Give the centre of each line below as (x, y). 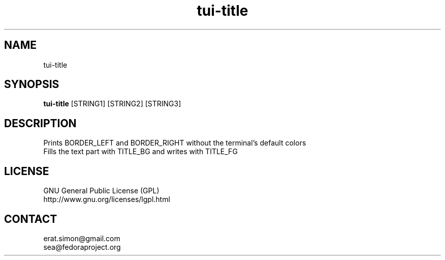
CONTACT (31, 219)
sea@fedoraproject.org (82, 247)
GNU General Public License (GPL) (101, 191)
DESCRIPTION (40, 123)
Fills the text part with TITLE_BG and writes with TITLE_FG (140, 152)
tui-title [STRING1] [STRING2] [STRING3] (112, 104)
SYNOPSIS (32, 84)
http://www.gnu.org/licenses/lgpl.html (107, 199)
